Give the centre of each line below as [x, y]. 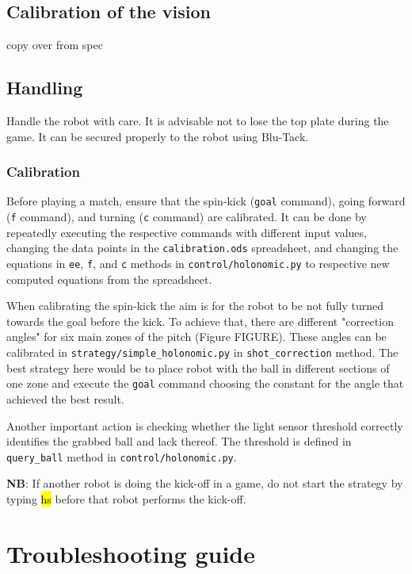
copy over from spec [55, 45]
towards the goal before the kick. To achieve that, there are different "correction [200, 321]
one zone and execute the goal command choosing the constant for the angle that [205, 383]
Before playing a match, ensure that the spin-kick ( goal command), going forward [206, 201]
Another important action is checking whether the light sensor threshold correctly [205, 425]
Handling [45, 88]
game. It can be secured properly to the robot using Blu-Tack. [158, 136]
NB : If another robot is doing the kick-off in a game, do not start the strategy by [205, 483]
